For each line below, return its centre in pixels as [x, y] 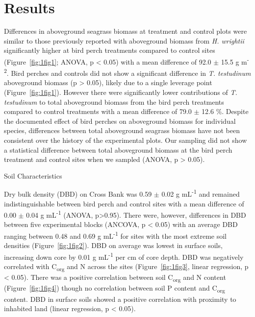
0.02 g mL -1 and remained [201, 193]
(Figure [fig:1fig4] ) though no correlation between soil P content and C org [115, 289]
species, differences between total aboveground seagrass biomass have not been [122, 130]
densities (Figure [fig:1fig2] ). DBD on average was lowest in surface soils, [113, 245]
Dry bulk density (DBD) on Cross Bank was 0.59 [78, 194]
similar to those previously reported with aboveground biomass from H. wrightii [124, 40]
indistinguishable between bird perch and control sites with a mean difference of [124, 203]
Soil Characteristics [33, 175]
